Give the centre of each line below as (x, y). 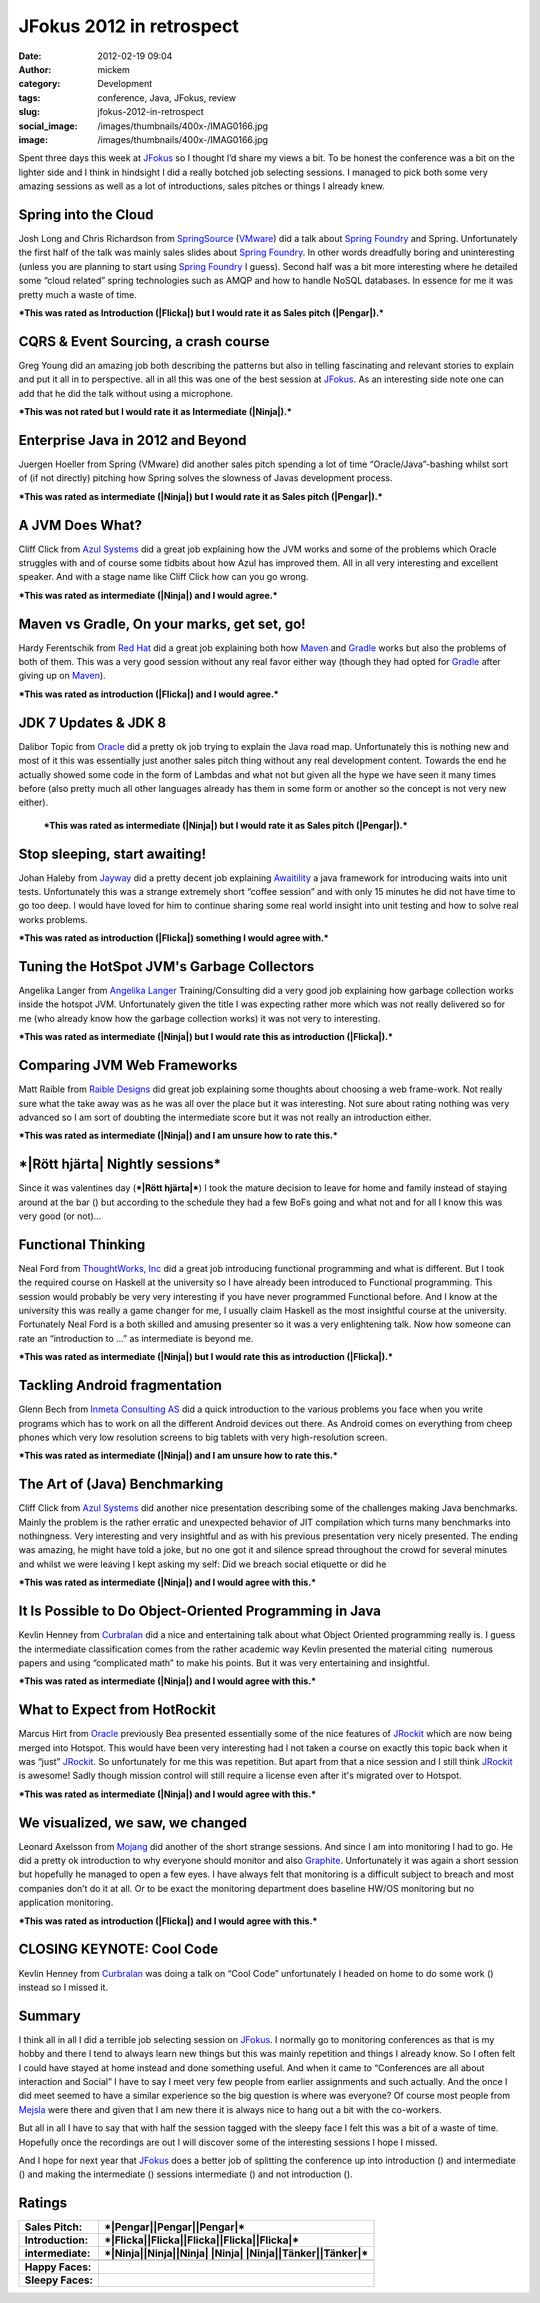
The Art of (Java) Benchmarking (121, 1484)
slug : (29, 112)
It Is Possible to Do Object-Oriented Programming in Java (200, 1611)
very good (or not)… (60, 1216)
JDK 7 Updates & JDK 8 (92, 722)
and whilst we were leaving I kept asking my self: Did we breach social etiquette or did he (202, 1564)
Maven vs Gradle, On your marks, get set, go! (162, 623)
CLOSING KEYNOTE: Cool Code (118, 1949)
